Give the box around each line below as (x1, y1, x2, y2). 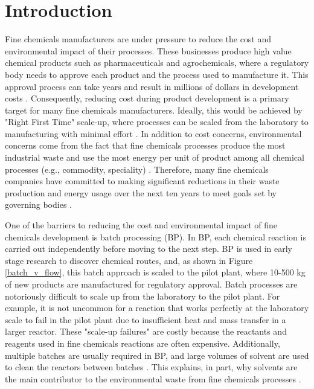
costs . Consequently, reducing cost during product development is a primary (5, 92, 289, 104)
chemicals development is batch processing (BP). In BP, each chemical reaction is (5, 230, 306, 243)
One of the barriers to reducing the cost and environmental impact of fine (5, 219, 278, 231)
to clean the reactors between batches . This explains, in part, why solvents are (5, 361, 298, 373)
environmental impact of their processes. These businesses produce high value (5, 44, 292, 57)
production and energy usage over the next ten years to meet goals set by (5, 186, 277, 199)
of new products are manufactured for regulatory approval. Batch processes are (5, 278, 298, 290)
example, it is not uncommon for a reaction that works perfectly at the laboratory (5, 301, 309, 314)
